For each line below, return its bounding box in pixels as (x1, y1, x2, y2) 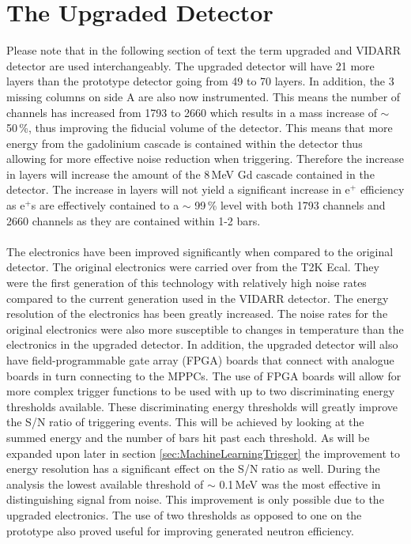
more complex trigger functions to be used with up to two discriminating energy (6, 383, 395, 399)
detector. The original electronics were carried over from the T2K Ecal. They (6, 259, 379, 275)
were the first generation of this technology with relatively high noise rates (6, 274, 367, 291)
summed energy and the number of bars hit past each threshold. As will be (6, 429, 370, 445)
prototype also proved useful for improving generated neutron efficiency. (6, 522, 354, 538)
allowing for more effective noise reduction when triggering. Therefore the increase (6, 150, 404, 167)
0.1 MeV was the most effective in (219, 475, 381, 492)
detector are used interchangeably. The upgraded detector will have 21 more (6, 57, 375, 74)
